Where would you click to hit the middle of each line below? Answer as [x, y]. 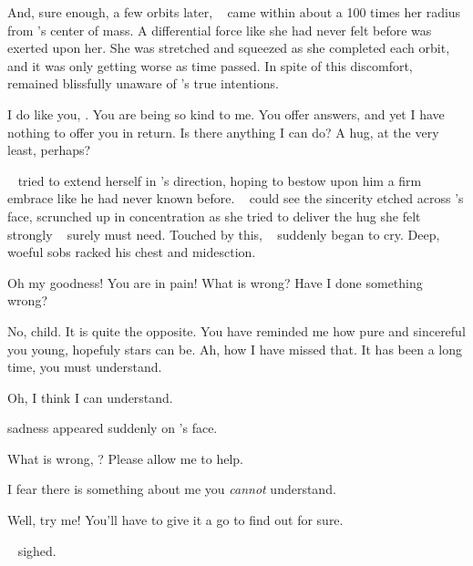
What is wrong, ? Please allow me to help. [125, 458]
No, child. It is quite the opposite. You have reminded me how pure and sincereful [236, 330]
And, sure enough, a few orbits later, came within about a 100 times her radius [234, 12]
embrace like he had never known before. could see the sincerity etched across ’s [236, 198]
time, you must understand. [85, 367]
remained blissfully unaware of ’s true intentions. [143, 83]
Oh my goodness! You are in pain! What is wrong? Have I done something [215, 282]
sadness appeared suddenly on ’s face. [113, 428]
